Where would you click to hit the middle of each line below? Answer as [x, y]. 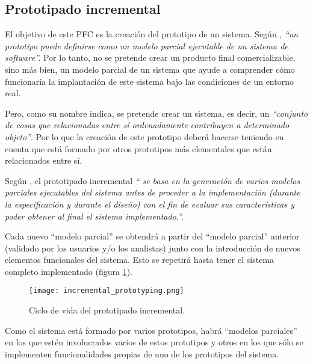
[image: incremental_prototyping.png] [107, 291]
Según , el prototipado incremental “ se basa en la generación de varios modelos [153, 180]
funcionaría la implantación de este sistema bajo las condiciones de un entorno [149, 81]
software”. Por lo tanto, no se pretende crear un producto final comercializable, [150, 57]
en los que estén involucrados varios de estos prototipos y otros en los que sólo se [154, 342]
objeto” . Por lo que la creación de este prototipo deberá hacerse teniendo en [144, 136]
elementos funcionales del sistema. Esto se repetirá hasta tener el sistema [139, 260]
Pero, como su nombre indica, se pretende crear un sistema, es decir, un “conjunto [156, 113]
